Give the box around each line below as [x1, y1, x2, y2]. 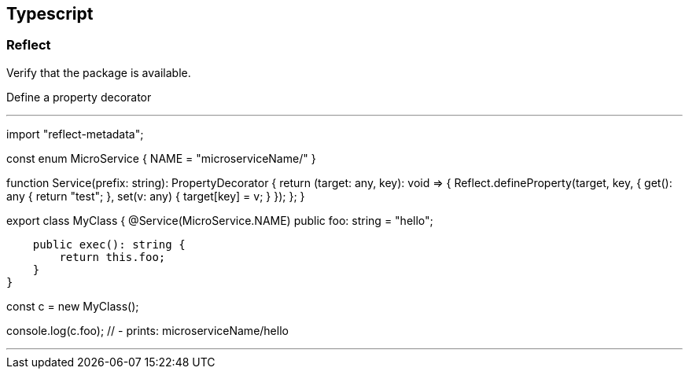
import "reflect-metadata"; [6, 127, 144, 141]
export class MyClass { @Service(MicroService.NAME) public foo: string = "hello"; [6, 213, 433, 227]
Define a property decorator [6, 90, 152, 104]
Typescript [6, 4, 94, 24]
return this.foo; [59, 250, 166, 263]
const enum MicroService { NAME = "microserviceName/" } [6, 151, 316, 165]
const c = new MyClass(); [6, 299, 139, 313]
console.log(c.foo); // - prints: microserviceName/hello [6, 323, 289, 337]
